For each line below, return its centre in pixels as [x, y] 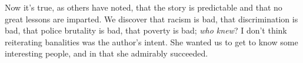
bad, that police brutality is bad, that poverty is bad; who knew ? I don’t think [146, 30]
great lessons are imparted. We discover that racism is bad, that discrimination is [151, 19]
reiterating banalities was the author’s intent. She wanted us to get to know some [151, 42]
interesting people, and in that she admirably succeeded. [106, 53]
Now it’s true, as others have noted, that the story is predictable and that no [144, 7]
